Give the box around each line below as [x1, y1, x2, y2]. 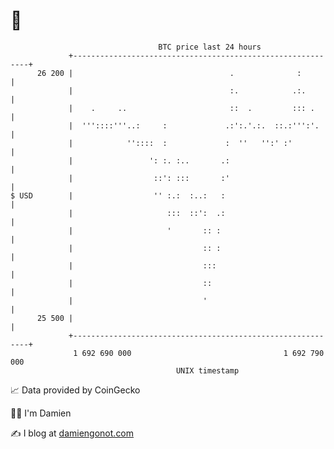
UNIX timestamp [175, 365, 240, 376]
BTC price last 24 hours [158, 42, 262, 52]
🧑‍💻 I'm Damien [10, 407, 72, 419]
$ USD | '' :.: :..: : [10, 190, 226, 201]
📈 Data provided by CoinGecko [10, 384, 141, 396]
